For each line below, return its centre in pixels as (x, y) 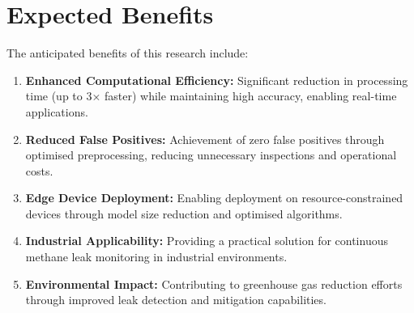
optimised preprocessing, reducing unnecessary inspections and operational (211, 155)
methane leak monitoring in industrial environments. (156, 257)
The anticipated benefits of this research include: (128, 53)
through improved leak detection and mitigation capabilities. (176, 300)
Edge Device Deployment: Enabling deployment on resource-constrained (214, 198)
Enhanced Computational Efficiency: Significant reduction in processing (217, 80)
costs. (39, 170)
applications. (57, 111)
